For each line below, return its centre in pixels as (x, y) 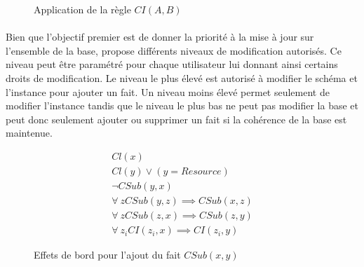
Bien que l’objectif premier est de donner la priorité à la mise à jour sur (160, 37)
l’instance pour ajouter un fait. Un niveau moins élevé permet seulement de (168, 91)
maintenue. (29, 133)
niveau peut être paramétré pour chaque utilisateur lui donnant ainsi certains (172, 64)
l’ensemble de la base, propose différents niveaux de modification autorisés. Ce (174, 50)
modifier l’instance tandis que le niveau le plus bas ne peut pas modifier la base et (182, 105)
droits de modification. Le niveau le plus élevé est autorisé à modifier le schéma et (182, 77)
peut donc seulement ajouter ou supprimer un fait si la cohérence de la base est (176, 119)
